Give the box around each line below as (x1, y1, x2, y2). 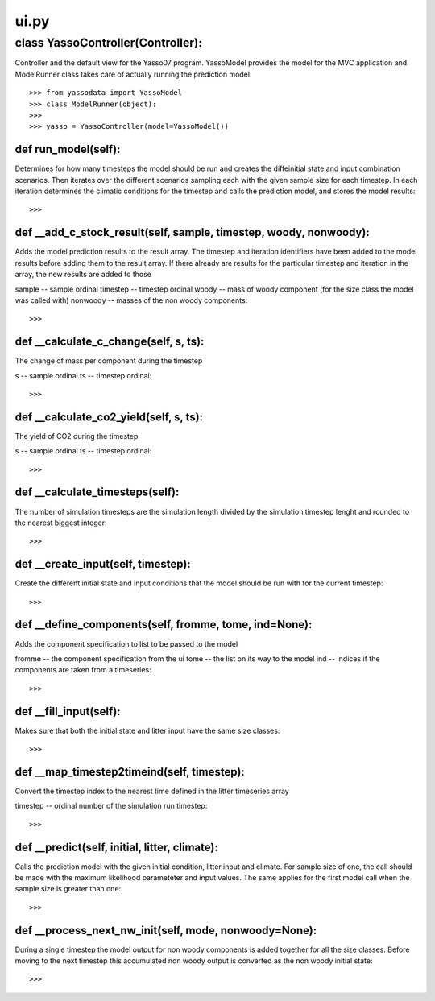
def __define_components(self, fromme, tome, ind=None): (14, 618, 313, 631)
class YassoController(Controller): (14, 35, 203, 50)
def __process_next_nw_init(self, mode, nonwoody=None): (14, 923, 317, 937)
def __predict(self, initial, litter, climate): (14, 840, 219, 854)
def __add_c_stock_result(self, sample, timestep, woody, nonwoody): (14, 225, 370, 239)
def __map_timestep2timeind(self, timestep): (14, 765, 245, 779)
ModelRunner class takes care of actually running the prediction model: (14, 69, 252, 79)
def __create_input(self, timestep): (14, 557, 191, 571)
